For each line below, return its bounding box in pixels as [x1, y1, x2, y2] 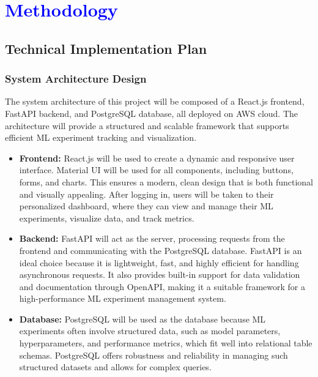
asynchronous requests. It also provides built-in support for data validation [19, 268, 300, 281]
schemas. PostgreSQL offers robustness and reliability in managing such [19, 348, 288, 361]
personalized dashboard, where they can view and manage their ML [19, 200, 273, 212]
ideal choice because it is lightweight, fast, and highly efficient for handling [19, 256, 299, 269]
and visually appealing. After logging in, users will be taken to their [19, 187, 274, 200]
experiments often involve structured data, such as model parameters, [19, 324, 281, 337]
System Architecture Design [5, 71, 147, 86]
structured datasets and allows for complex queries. [19, 360, 212, 373]
